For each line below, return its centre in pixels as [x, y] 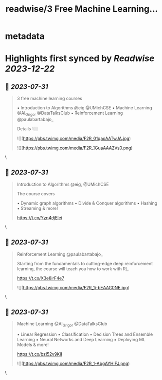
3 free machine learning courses [50, 99]
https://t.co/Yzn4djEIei [39, 218]
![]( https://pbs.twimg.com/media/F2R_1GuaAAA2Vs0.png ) [75, 148]
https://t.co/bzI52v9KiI [39, 354]
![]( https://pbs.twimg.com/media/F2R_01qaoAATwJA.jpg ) [74, 138]
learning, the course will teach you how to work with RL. [73, 269]
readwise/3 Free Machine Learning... [82, 9]
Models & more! [33, 345]
